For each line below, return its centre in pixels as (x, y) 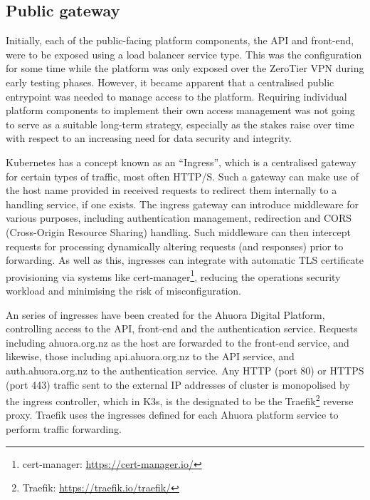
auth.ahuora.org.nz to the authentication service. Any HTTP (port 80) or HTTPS (185, 370)
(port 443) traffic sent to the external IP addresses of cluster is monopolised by (178, 384)
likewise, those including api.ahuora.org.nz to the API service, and (150, 356)
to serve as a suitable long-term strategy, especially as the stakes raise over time (180, 124)
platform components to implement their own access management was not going (180, 110)
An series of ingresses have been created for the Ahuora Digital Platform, (165, 314)
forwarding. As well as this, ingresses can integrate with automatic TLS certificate (185, 260)
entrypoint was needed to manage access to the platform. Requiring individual (176, 96)
